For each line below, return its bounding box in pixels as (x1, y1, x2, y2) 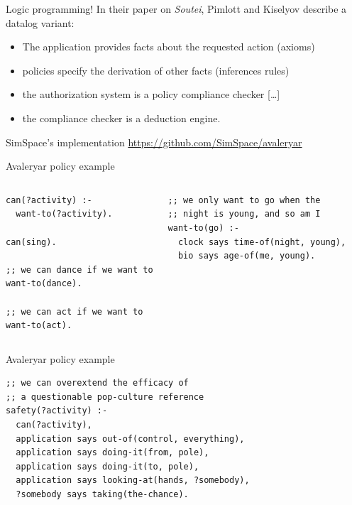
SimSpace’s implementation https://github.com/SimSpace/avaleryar (6, 134, 302, 149)
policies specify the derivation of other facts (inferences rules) (22, 63, 290, 77)
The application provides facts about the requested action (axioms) (22, 39, 315, 54)
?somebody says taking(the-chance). (16, 489, 189, 500)
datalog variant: (6, 15, 75, 30)
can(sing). (6, 237, 57, 247)
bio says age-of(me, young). (177, 251, 316, 261)
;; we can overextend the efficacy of (6, 378, 189, 389)
